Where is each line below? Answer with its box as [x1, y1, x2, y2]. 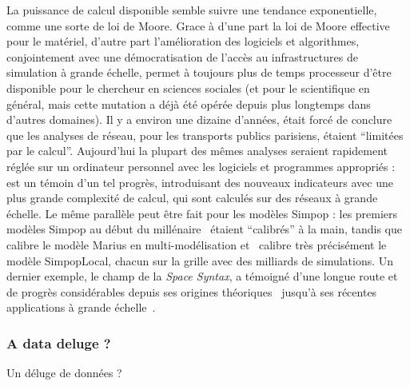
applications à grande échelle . [6, 299, 156, 316]
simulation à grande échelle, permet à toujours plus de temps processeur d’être [6, 64, 392, 81]
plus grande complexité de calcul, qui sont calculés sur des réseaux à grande [6, 189, 378, 206]
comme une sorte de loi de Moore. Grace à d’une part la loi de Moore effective [6, 17, 390, 34]
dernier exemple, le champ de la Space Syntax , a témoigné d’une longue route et [6, 268, 398, 285]
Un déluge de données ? [6, 364, 122, 381]
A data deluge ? [6, 332, 111, 352]
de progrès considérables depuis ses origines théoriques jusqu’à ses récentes [6, 283, 377, 300]
